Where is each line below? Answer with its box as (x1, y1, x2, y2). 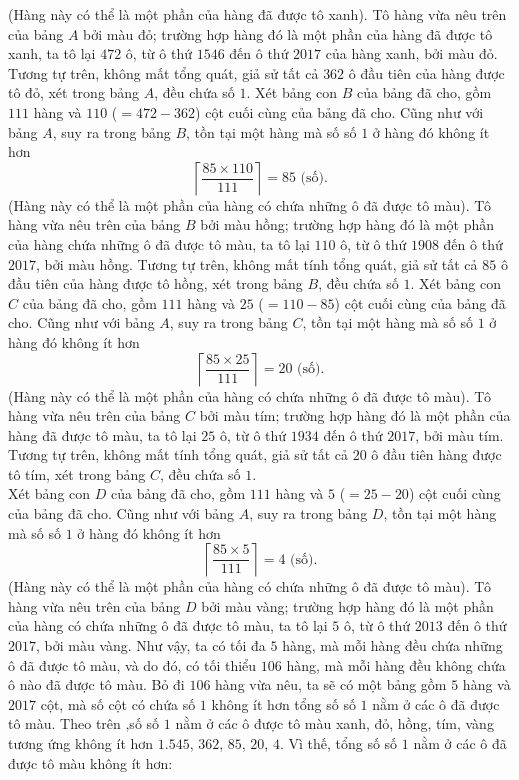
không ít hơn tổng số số (211, 693, 356, 714)
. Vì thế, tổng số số (279, 733, 398, 753)
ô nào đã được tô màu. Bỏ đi (8, 674, 185, 695)
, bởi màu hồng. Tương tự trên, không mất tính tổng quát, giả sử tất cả (36, 253, 478, 274)
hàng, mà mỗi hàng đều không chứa (286, 654, 506, 675)
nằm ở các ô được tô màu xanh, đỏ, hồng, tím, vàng (175, 713, 494, 734)
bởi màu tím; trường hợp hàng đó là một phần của (199, 405, 511, 426)
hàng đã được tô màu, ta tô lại (8, 424, 197, 445)
